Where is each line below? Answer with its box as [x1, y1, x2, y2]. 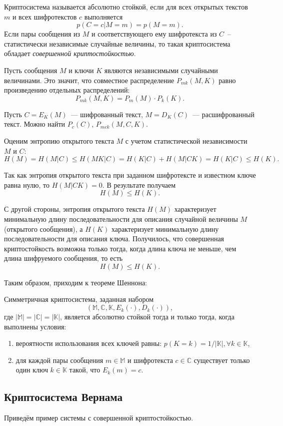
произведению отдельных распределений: [4, 85, 130, 95]
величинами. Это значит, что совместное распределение [4, 75, 174, 85]
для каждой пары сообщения [15, 354, 103, 365]
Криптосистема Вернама [4, 389, 122, 404]
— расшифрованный [192, 109, 254, 119]
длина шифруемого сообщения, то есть [4, 253, 123, 263]
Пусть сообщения [4, 65, 57, 75]
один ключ [15, 364, 48, 375]
